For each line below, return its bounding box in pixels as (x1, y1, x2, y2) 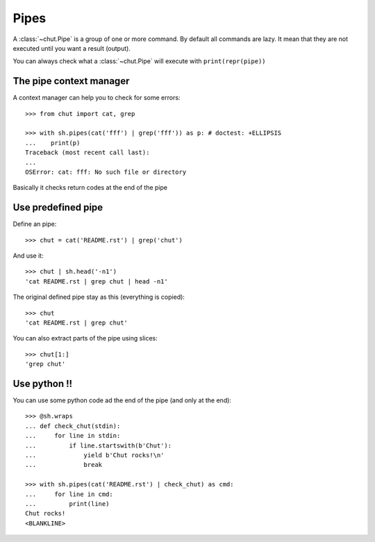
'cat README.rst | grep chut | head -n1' (25, 277, 168, 285)
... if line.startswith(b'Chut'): (25, 441, 172, 450)
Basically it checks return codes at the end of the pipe (12, 183, 168, 192)
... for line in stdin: (25, 432, 121, 440)
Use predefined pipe (12, 202, 103, 213)
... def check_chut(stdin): (25, 422, 121, 430)
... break (25, 461, 103, 469)
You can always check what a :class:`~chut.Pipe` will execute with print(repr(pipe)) (12, 57, 267, 65)
